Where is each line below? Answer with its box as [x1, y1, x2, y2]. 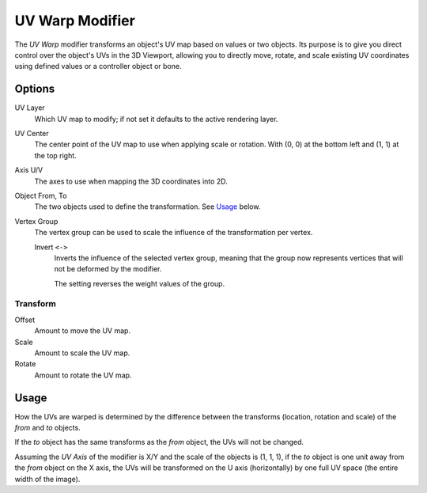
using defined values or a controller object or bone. [14, 62, 182, 71]
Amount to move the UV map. [34, 326, 130, 336]
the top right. [34, 150, 77, 160]
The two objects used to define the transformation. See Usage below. [34, 202, 261, 211]
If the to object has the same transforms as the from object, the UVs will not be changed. [14, 438, 304, 447]
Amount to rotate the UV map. [34, 370, 132, 380]
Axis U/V [14, 165, 43, 175]
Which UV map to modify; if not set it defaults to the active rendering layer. [34, 114, 278, 123]
